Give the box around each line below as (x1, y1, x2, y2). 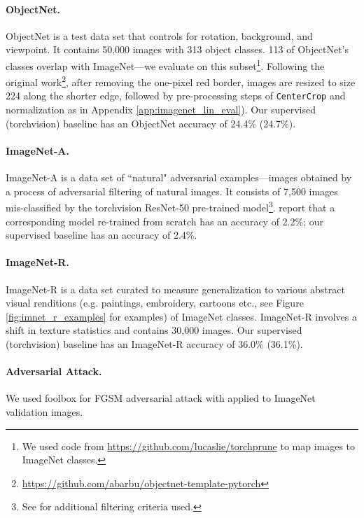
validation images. (6, 404, 83, 419)
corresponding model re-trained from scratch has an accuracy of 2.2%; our (6, 213, 323, 228)
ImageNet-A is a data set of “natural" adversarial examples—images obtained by (6, 170, 352, 185)
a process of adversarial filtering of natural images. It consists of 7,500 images (6, 183, 338, 198)
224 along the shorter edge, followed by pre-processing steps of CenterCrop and (6, 88, 346, 103)
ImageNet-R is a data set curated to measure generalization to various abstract (6, 281, 345, 296)
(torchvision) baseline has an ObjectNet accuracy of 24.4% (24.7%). (6, 115, 296, 130)
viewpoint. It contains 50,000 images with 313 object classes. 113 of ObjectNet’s (6, 42, 349, 57)
